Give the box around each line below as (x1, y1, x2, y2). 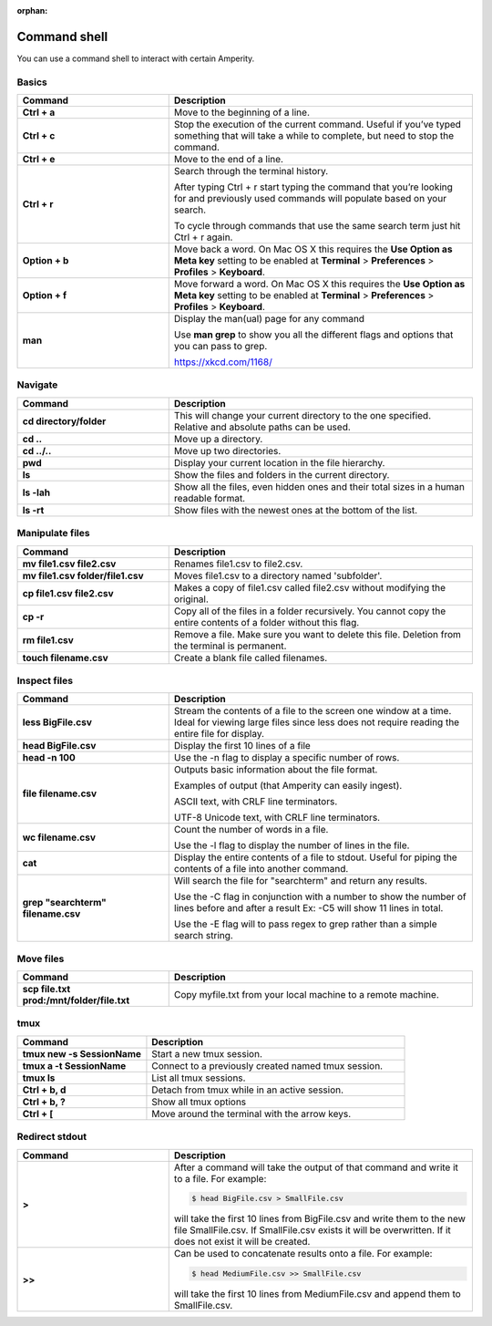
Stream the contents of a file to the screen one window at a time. (173, 705, 452, 718)
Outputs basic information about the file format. (173, 763, 378, 776)
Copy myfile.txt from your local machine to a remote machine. (173, 989, 439, 1001)
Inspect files (16, 674, 73, 687)
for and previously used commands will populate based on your (173, 192, 446, 205)
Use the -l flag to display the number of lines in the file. (173, 839, 410, 852)
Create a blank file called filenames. (173, 651, 328, 664)
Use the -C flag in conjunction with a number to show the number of (173, 890, 466, 903)
